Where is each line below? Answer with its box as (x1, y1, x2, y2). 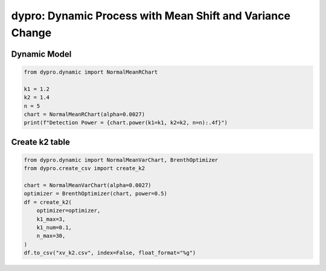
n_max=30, (36, 232, 66, 240)
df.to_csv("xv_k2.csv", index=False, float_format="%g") (24, 249, 196, 257)
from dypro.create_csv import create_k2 (24, 165, 145, 172)
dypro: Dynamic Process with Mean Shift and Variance (11, 9, 291, 22)
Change (11, 26, 52, 39)
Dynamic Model (11, 49, 72, 59)
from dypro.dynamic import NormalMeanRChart (24, 68, 158, 75)
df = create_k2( (24, 199, 72, 205)
